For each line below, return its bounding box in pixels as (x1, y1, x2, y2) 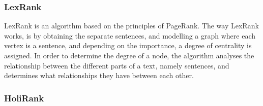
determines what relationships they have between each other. (4, 70, 194, 81)
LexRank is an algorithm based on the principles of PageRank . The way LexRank (4, 20, 259, 31)
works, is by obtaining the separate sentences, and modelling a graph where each (4, 30, 256, 41)
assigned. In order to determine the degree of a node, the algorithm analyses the (4, 50, 254, 60)
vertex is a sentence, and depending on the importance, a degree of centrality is (4, 40, 252, 51)
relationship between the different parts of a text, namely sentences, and (4, 60, 229, 70)
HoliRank (4, 91, 44, 104)
